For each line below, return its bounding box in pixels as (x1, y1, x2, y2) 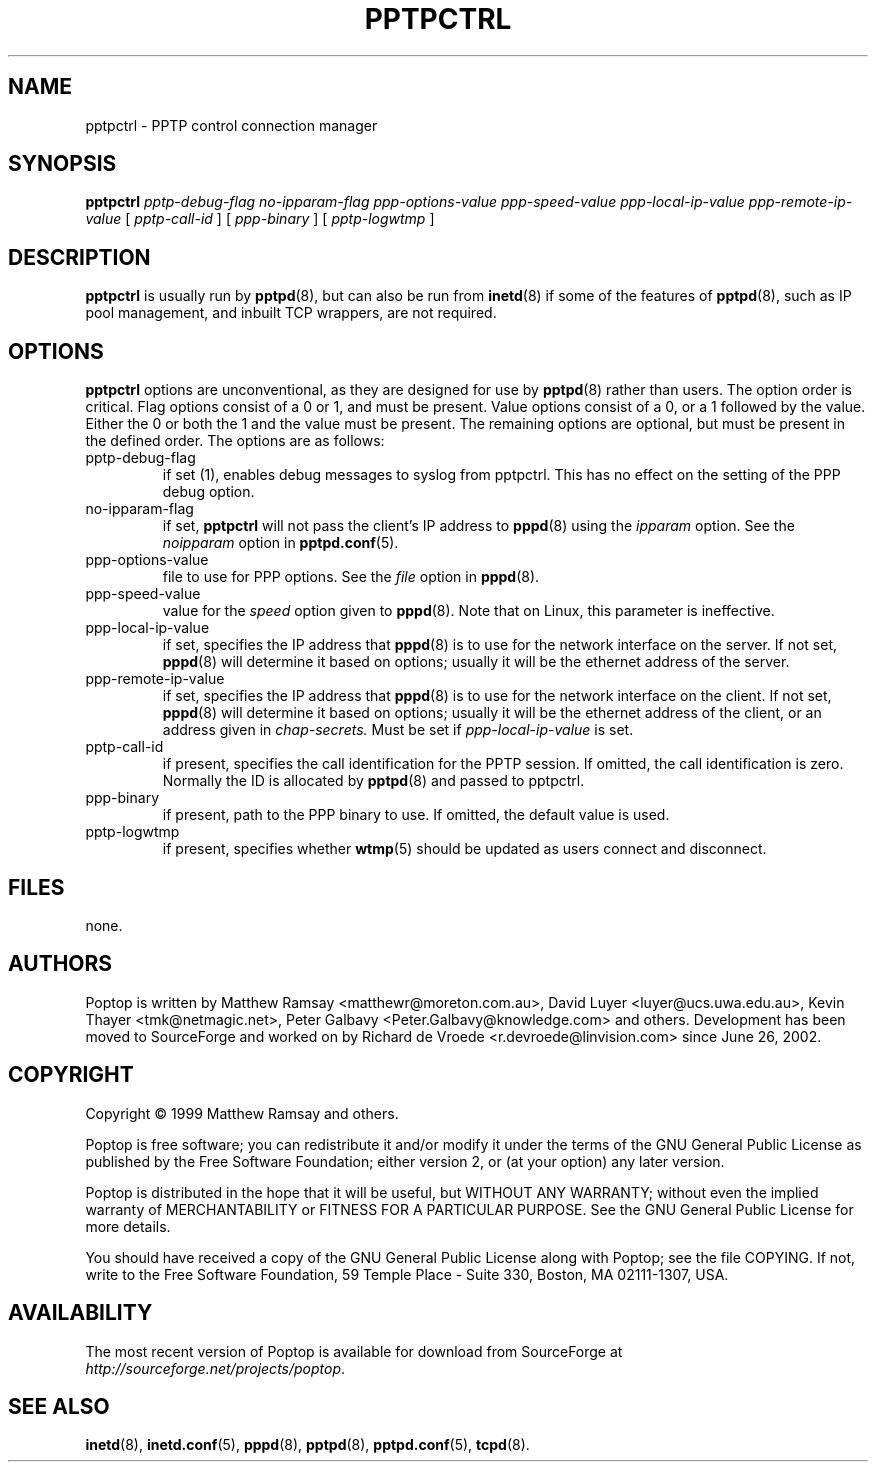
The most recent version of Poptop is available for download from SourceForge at (85, 1342, 623, 1360)
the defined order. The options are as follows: (85, 432, 385, 450)
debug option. (162, 483, 255, 501)
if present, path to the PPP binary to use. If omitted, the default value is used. (162, 806, 670, 824)
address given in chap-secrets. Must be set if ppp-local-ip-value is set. (162, 721, 634, 739)
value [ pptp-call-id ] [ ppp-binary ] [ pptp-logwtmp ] (85, 210, 435, 228)
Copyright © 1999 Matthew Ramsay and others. (85, 1104, 399, 1122)
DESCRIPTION (8, 244, 151, 270)
